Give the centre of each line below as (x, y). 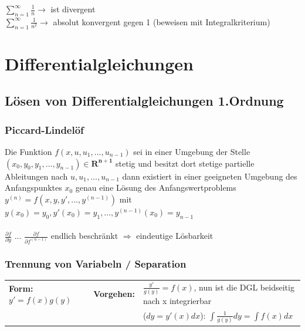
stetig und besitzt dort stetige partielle (185, 163)
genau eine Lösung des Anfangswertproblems (156, 188)
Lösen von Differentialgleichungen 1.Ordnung (144, 101)
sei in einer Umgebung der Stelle (192, 151)
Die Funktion (28, 151)
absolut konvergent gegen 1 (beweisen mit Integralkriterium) (162, 21)
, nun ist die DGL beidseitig (244, 287)
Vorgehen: (114, 294)
